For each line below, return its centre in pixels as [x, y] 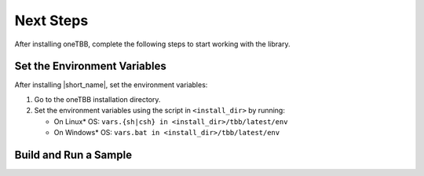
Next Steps [51, 20]
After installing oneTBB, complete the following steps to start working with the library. [152, 44]
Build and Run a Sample [73, 154]
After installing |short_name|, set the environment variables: [111, 85]
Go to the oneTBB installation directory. [97, 99]
